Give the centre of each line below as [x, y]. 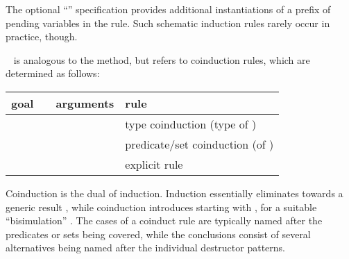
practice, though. [42, 36]
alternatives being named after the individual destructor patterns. [145, 248]
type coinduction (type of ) [191, 124]
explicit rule [154, 164]
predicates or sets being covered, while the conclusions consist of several [158, 234]
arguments [85, 103]
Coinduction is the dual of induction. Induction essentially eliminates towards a [174, 193]
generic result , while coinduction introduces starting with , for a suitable [161, 207]
